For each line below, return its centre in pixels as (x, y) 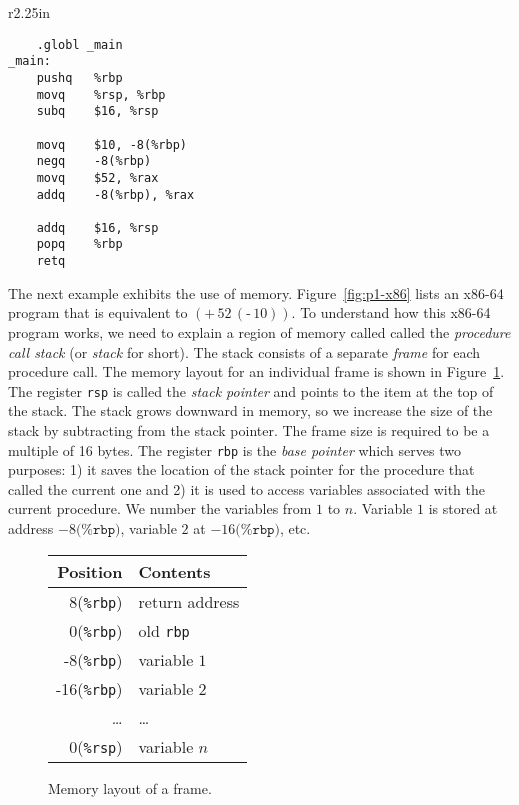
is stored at (463, 508)
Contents (174, 571)
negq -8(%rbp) (94, 161)
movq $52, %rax (97, 177)
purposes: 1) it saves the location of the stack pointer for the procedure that (241, 469)
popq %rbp (79, 244)
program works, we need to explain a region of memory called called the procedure (259, 331)
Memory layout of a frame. (130, 787)
